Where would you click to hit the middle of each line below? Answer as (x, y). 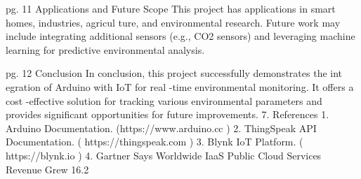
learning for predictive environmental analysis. (105, 49)
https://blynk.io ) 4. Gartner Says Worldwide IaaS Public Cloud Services (164, 155)
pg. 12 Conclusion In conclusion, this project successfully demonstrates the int (174, 73)
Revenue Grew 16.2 (47, 169)
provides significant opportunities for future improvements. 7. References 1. (168, 114)
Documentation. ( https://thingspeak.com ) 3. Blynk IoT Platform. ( (155, 142)
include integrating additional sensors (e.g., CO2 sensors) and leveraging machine (180, 36)
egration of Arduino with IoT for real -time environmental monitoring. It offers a (180, 86)
